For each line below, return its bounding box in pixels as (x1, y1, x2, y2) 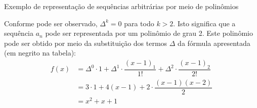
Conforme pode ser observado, (4, 18, 98, 28)
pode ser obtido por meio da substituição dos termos (4, 37, 167, 48)
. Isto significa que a (173, 18, 236, 28)
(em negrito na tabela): (4, 47, 76, 58)
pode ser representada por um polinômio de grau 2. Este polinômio (45, 28, 253, 38)
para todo (124, 18, 154, 28)
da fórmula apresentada (178, 37, 250, 48)
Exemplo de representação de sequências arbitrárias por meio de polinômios (4, 1, 239, 11)
